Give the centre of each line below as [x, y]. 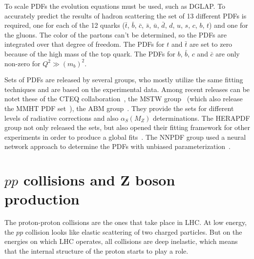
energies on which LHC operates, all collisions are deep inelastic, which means [121, 241]
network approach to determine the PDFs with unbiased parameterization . [117, 146]
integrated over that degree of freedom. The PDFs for [85, 44]
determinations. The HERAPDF [201, 118]
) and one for [229, 25]
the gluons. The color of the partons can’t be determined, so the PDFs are [116, 34]
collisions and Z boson [99, 180]
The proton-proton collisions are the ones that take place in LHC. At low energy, [126, 222]
